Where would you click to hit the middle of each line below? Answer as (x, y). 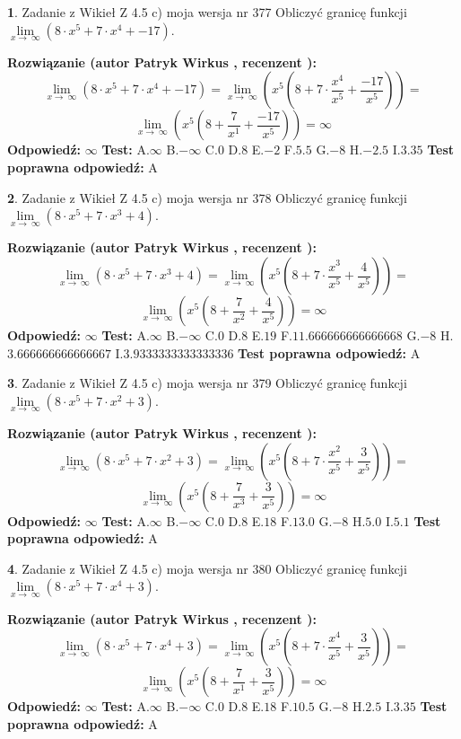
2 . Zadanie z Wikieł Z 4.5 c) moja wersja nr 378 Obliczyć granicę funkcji (207, 197)
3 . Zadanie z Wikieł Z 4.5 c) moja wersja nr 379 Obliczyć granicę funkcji (207, 383)
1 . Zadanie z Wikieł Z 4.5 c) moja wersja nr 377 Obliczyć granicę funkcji (207, 12)
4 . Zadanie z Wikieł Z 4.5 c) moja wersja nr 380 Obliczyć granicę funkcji (207, 568)
